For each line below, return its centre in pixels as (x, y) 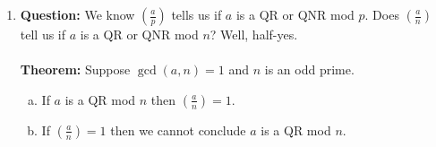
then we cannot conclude (178, 130)
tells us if (197, 14)
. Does (382, 14)
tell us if (43, 34)
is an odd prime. (309, 69)
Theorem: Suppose (75, 69)
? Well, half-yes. (254, 34)
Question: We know (77, 14)
